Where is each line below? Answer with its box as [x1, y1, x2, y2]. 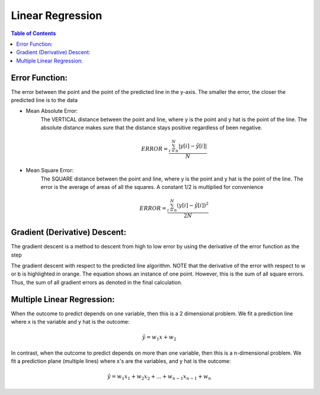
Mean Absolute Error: [25, 108, 78, 115]
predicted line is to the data [11, 97, 78, 104]
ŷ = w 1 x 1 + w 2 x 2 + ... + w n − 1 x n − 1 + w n [107, 373, 212, 381]
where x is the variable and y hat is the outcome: [11, 318, 130, 326]
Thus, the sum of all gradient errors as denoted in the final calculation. [11, 279, 183, 286]
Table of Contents [11, 30, 56, 37]
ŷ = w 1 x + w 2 [142, 334, 177, 342]
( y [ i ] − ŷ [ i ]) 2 [177, 201, 209, 209]
